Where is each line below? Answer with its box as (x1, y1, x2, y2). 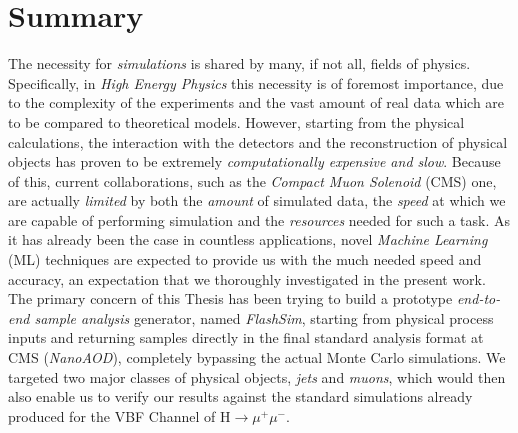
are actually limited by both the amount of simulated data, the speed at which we (8, 190, 506, 211)
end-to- (456, 288, 501, 309)
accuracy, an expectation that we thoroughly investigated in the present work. (8, 268, 486, 289)
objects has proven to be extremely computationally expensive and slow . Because (8, 151, 501, 172)
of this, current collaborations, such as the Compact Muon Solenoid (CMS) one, (8, 170, 497, 191)
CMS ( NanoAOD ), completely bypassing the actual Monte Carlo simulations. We (8, 347, 506, 368)
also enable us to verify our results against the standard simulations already (8, 386, 473, 407)
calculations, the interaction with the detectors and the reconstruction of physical (8, 131, 508, 152)
